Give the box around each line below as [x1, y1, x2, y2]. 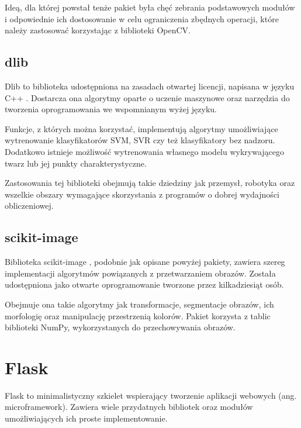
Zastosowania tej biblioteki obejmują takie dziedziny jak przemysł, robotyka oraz [5, 177, 295, 189]
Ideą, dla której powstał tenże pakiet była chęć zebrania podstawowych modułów [5, 1, 295, 13]
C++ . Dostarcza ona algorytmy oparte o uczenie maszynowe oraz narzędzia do [5, 91, 290, 103]
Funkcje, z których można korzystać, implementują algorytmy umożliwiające [5, 122, 278, 134]
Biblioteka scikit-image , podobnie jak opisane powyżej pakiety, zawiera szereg [5, 256, 285, 268]
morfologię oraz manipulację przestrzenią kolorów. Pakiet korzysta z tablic [5, 309, 271, 322]
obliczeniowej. [5, 199, 54, 212]
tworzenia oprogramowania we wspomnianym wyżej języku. [5, 103, 217, 115]
